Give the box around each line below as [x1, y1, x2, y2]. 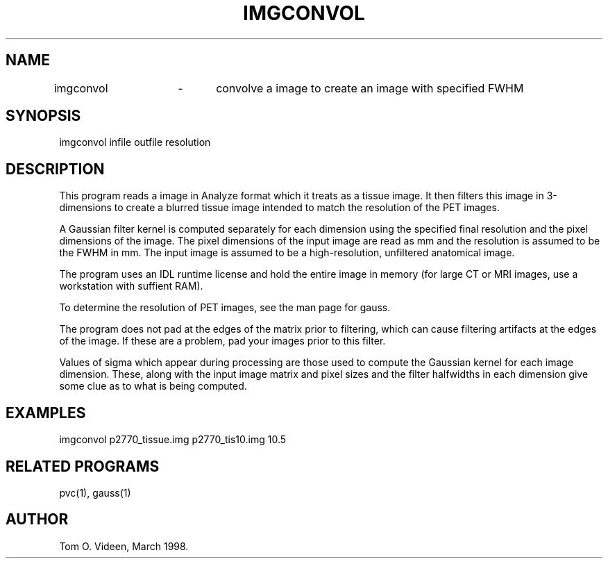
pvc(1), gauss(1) [59, 486, 131, 499]
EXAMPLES [6, 404, 86, 422]
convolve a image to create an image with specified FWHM [216, 81, 524, 95]
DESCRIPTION [6, 160, 105, 178]
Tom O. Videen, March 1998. [59, 540, 189, 552]
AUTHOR [6, 511, 69, 529]
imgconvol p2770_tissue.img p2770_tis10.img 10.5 [59, 433, 287, 446]
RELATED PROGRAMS [6, 457, 160, 475]
